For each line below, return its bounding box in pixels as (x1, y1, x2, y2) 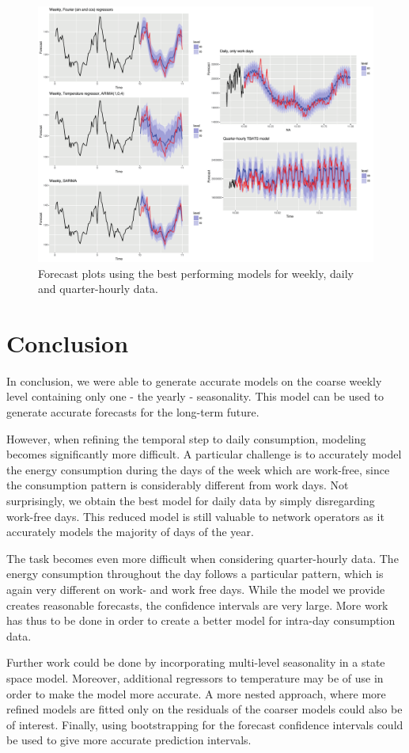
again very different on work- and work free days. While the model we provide (6, 581, 385, 597)
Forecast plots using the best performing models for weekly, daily (38, 264, 354, 281)
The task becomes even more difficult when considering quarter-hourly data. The (6, 550, 399, 566)
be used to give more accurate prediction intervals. (6, 732, 252, 748)
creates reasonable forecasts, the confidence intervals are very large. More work (6, 596, 388, 613)
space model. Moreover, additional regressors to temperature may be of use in (6, 669, 384, 686)
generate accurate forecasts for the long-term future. (6, 404, 259, 420)
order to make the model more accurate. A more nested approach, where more (6, 685, 386, 702)
